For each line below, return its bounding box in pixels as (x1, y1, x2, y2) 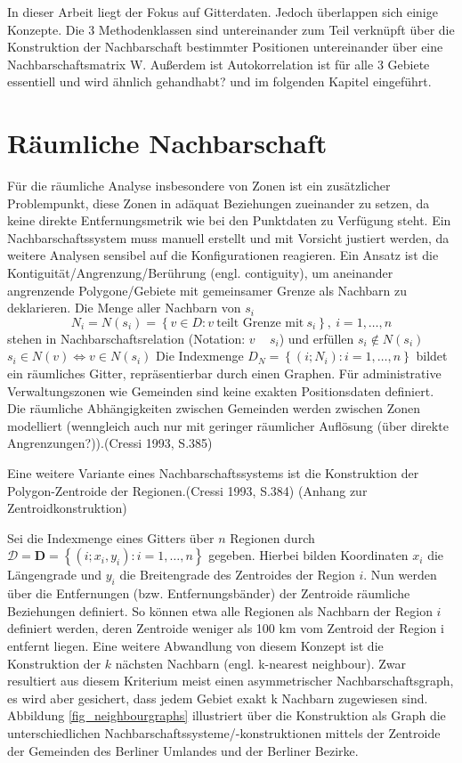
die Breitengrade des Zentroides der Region (119, 565, 355, 584)
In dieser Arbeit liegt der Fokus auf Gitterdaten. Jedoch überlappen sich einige (7, 3, 438, 20)
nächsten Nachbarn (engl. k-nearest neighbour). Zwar (115, 653, 407, 672)
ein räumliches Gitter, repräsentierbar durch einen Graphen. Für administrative (7, 364, 442, 383)
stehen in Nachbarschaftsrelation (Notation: (7, 329, 246, 347)
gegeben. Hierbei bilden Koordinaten (208, 546, 409, 564)
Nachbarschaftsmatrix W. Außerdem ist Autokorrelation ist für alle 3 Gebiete (7, 54, 430, 73)
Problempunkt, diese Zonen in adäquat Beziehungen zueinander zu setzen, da (7, 193, 430, 212)
